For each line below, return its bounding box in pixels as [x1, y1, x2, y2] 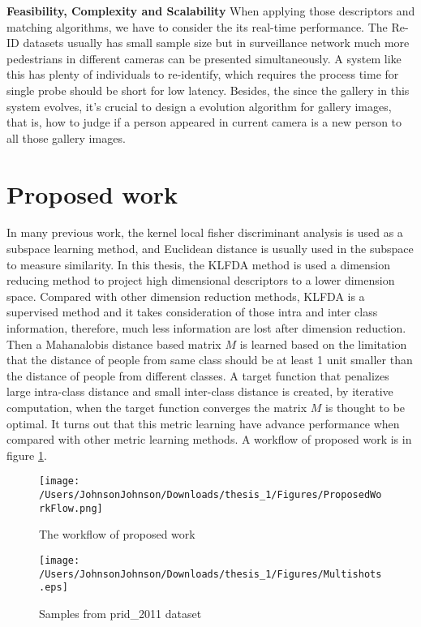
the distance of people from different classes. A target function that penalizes [6, 367, 389, 384]
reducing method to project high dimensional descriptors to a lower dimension [6, 272, 395, 289]
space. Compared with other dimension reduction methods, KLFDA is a [6, 287, 365, 304]
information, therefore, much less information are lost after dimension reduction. [6, 320, 406, 337]
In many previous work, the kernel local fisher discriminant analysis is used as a [6, 224, 403, 241]
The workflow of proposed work [39, 526, 195, 543]
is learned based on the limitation [239, 335, 407, 352]
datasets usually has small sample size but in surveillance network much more [23, 34, 410, 51]
